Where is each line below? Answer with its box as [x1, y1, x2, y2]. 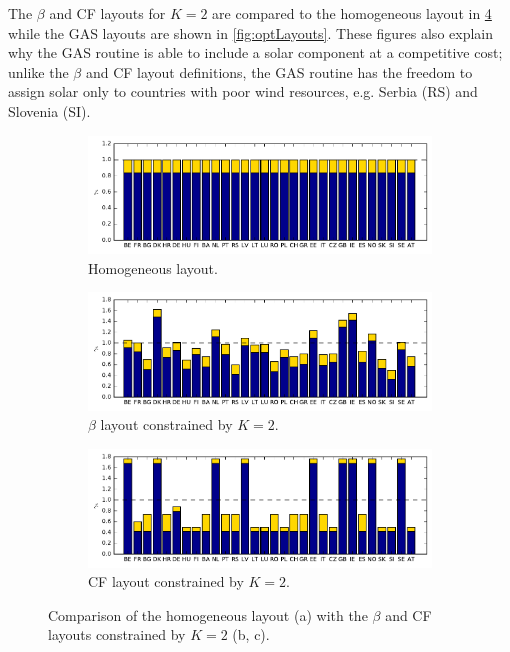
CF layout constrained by [88, 571, 244, 592]
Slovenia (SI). [8, 100, 91, 121]
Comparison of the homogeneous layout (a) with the [48, 604, 368, 625]
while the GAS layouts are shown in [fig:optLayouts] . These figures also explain [8, 22, 494, 43]
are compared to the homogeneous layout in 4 [212, 3, 492, 23]
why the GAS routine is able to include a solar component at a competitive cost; [8, 42, 503, 63]
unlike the [8, 61, 69, 82]
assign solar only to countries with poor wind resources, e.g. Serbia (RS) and [8, 81, 478, 102]
